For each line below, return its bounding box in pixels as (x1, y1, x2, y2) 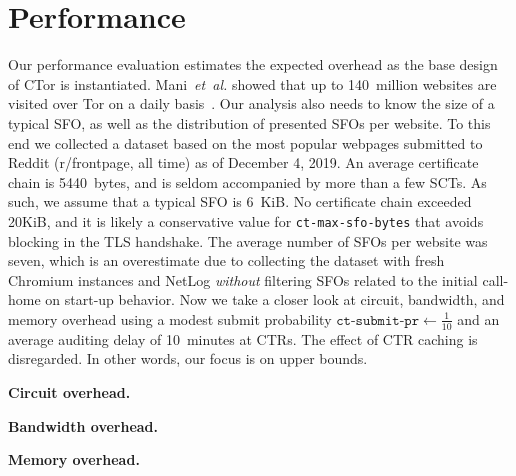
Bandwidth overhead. (8, 415, 159, 436)
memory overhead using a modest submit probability (8, 308, 332, 329)
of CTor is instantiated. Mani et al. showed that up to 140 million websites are (8, 73, 497, 94)
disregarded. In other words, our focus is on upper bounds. (8, 348, 368, 369)
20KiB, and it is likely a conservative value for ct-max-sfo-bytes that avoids (8, 210, 484, 231)
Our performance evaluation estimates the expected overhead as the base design (8, 54, 498, 75)
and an (457, 308, 500, 329)
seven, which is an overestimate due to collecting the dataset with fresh (8, 250, 445, 271)
